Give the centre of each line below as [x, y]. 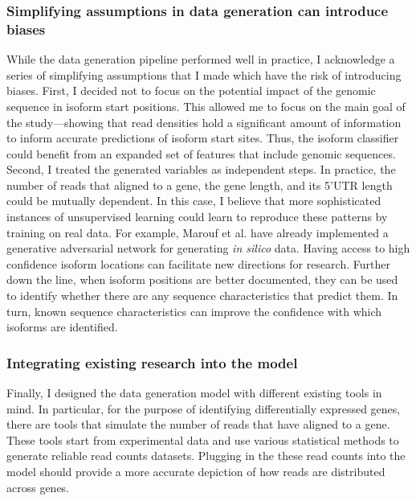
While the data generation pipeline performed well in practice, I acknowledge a [201, 59]
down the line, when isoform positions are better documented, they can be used [202, 279]
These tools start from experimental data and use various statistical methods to [203, 439]
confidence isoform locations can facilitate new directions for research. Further [198, 263]
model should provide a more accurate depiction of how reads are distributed [196, 472]
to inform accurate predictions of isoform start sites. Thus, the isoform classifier [203, 138]
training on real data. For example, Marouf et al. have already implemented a [198, 232]
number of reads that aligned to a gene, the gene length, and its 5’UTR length [200, 185]
